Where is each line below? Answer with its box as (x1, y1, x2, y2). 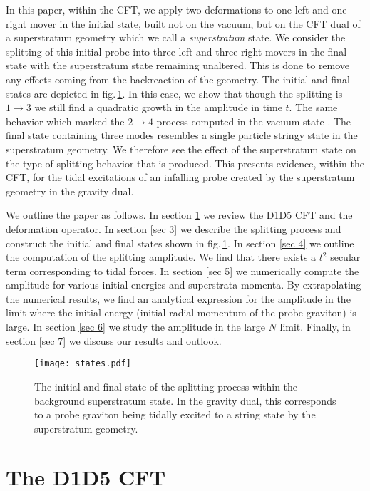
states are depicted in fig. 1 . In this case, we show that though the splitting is (6, 86, 343, 100)
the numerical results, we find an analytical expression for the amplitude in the (6, 291, 351, 306)
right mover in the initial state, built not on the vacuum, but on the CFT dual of (6, 16, 361, 31)
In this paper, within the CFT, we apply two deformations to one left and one (6, 2, 347, 16)
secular (330, 249, 361, 264)
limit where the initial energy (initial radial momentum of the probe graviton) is (6, 305, 356, 320)
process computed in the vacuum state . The (156, 113, 351, 128)
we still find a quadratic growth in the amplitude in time (34, 100, 282, 115)
